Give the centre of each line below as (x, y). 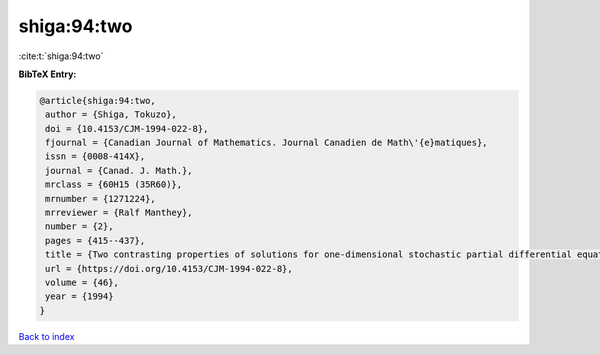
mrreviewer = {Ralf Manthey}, (119, 213)
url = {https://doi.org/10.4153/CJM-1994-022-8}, (169, 268)
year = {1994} (79, 296)
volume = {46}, (82, 282)
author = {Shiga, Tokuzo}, (111, 114)
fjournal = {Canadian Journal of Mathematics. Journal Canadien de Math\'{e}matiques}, (267, 143)
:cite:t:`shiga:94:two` (61, 56)
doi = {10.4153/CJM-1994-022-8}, (127, 128)
